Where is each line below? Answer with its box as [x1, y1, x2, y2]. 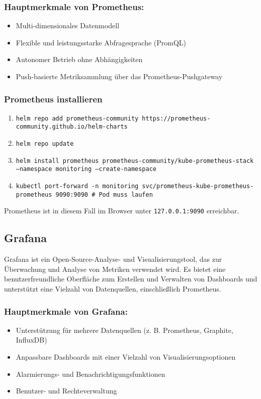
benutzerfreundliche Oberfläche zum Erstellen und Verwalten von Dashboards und [4, 273, 257, 284]
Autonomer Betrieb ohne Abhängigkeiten [16, 54, 143, 65]
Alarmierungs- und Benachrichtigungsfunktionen [16, 368, 165, 379]
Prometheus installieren [4, 92, 103, 105]
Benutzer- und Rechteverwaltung [16, 385, 117, 396]
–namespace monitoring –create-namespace [16, 165, 156, 173]
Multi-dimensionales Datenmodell [16, 20, 120, 31]
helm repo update [16, 140, 74, 148]
